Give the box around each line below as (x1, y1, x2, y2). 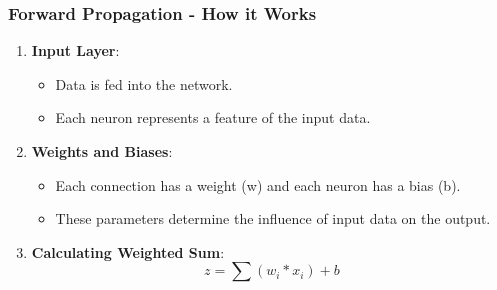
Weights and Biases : (31, 141, 173, 161)
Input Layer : (31, 40, 120, 61)
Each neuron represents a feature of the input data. (55, 107, 371, 128)
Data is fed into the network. (55, 73, 233, 94)
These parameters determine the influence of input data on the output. (55, 208, 491, 229)
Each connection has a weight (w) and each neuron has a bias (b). (55, 174, 461, 195)
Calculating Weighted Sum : (31, 241, 225, 262)
